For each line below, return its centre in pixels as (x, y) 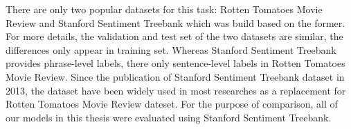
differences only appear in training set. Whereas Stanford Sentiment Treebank (171, 49)
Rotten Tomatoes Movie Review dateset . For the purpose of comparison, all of (172, 104)
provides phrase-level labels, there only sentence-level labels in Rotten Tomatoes (175, 63)
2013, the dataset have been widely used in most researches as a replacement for (176, 90)
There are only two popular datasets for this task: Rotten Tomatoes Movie (164, 9)
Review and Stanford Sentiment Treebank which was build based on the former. (175, 22)
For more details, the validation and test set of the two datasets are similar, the (174, 36)
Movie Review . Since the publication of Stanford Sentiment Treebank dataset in (175, 76)
